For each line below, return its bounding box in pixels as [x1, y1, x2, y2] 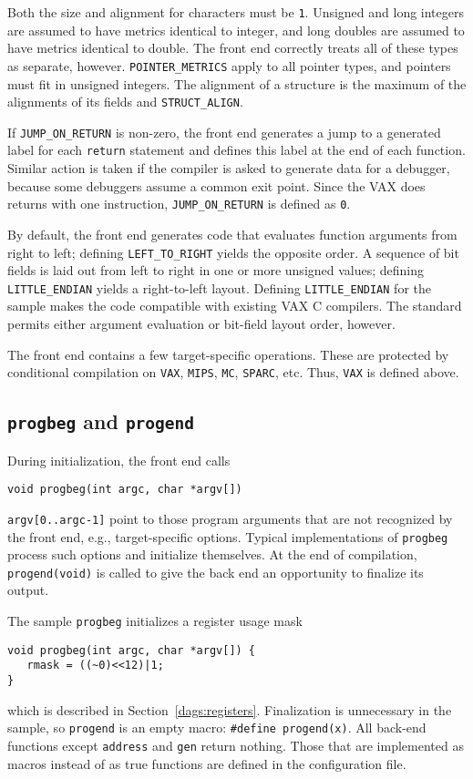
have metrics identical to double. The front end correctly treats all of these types [7, 38, 458, 57]
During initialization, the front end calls [7, 450, 231, 469]
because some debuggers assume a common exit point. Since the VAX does [7, 176, 426, 195]
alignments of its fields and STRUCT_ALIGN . [7, 92, 243, 111]
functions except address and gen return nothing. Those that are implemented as [7, 735, 464, 754]
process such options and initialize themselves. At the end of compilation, [7, 545, 417, 564]
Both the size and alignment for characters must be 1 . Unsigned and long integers [7, 3, 465, 21]
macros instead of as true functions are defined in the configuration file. [7, 753, 406, 773]
